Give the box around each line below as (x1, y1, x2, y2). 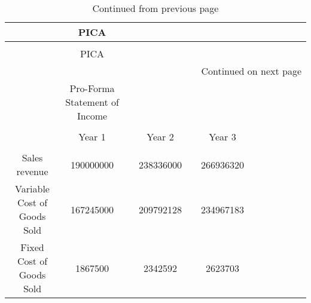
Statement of (65, 95, 119, 109)
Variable (15, 182, 50, 195)
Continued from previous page (92, 1, 219, 15)
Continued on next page (201, 64, 301, 78)
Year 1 (78, 130, 106, 143)
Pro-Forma (69, 81, 115, 95)
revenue (16, 164, 48, 178)
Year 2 (147, 130, 174, 143)
